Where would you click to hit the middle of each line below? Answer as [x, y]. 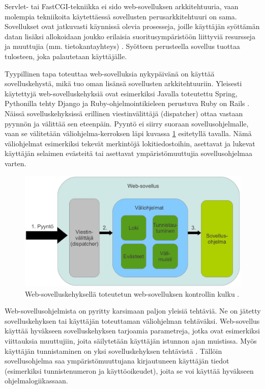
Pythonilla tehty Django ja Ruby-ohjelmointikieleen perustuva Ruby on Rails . [127, 103]
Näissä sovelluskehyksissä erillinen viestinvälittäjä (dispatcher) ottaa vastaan [124, 113]
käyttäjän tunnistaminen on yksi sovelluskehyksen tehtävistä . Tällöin [113, 351]
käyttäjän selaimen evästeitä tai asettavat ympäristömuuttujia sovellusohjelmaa [128, 153]
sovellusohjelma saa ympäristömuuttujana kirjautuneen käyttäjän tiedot [117, 361]
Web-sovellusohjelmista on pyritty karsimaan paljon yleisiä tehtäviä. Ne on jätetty [133, 311]
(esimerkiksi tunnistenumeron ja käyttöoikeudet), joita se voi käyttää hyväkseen [129, 370]
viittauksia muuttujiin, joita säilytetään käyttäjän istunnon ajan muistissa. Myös [131, 341]
